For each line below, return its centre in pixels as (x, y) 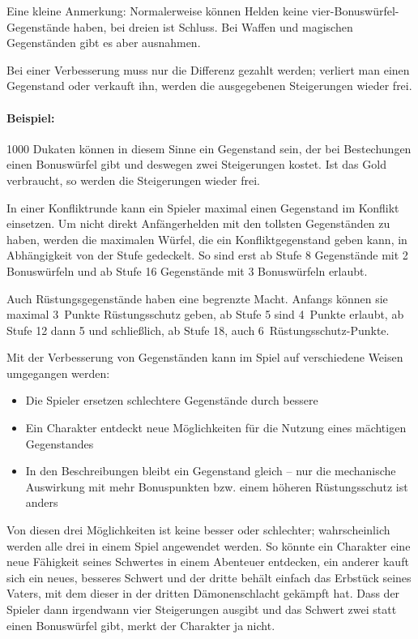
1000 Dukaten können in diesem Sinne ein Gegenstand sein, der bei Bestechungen (209, 148)
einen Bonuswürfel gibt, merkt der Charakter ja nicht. (141, 625)
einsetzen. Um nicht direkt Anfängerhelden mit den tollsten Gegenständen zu (198, 223)
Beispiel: (31, 117)
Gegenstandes (60, 443)
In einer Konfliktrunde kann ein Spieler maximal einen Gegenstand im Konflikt (203, 207)
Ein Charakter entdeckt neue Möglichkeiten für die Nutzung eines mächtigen (216, 428)
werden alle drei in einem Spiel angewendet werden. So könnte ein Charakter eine (209, 545)
